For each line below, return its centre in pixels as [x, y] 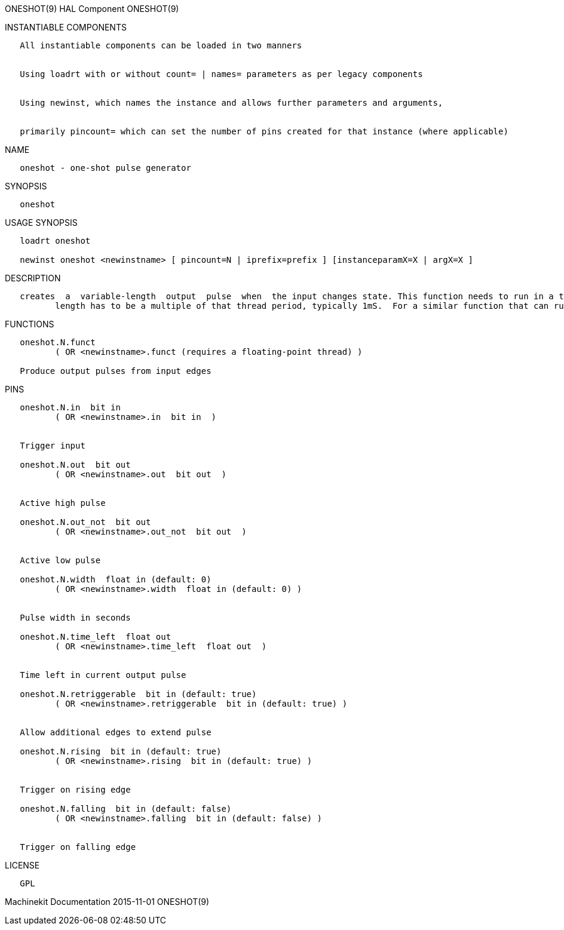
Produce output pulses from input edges [116, 371]
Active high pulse [63, 503]
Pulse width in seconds [75, 618]
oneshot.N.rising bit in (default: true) [121, 751]
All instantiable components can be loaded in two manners [161, 45]
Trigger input [53, 446]
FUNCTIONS [30, 324]
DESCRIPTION [33, 278]
